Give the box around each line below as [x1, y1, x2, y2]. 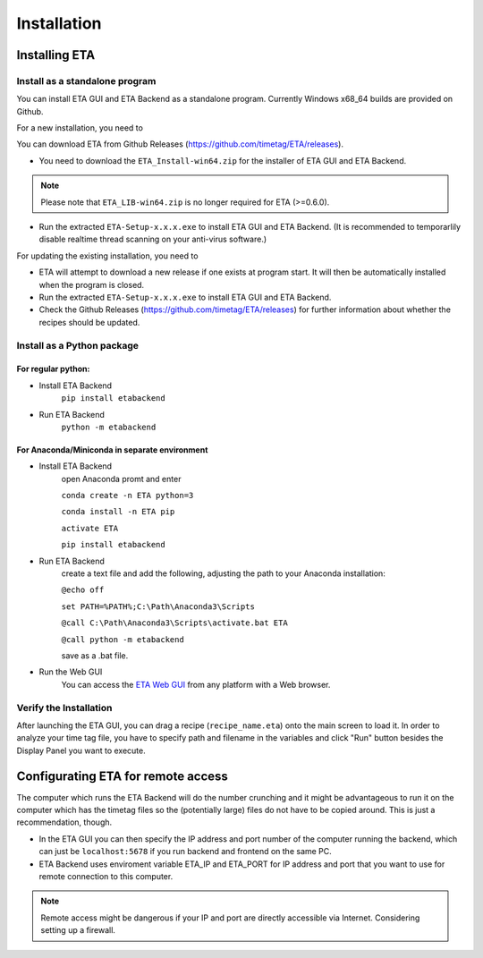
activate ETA [61, 523, 119, 533]
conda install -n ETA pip [61, 506, 175, 517]
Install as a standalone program [16, 74, 157, 87]
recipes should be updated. [38, 317, 140, 327]
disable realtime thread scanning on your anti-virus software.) [38, 233, 267, 245]
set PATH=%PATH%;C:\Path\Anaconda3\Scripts [61, 601, 255, 612]
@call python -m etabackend [61, 634, 185, 644]
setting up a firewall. [40, 925, 116, 936]
